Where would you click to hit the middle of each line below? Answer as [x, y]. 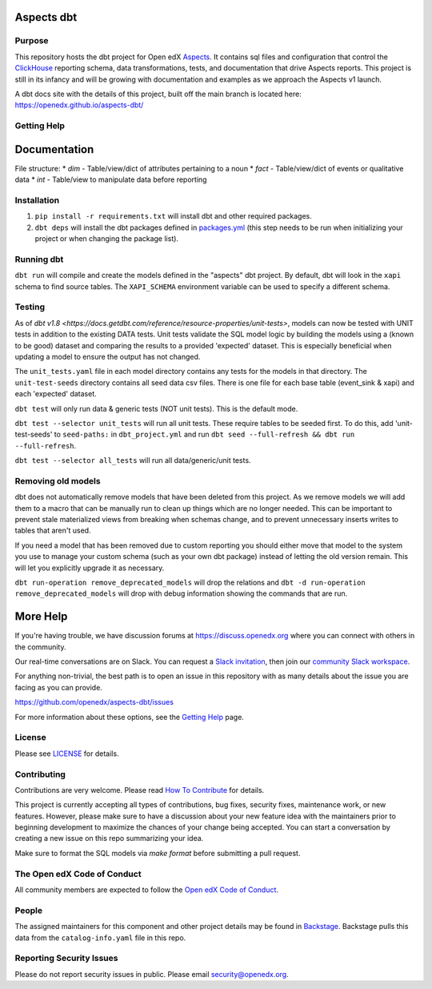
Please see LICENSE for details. [67, 754]
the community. [40, 647]
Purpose [32, 41]
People [29, 911]
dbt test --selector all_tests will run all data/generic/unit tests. [133, 460]
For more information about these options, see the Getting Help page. [129, 717]
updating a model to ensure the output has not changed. [108, 356]
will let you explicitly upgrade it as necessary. [90, 568]
